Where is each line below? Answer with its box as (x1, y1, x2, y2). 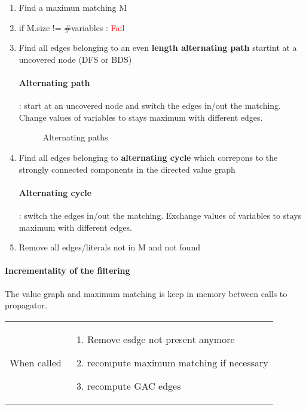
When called (10, 355, 62, 369)
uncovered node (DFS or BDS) (19, 53, 132, 65)
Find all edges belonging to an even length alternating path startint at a (19, 41, 297, 54)
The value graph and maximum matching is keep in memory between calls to (5, 287, 287, 299)
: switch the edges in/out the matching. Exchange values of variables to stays (19, 209, 302, 221)
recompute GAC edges (87, 378, 181, 393)
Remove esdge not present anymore (87, 332, 235, 346)
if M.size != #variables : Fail (19, 21, 125, 33)
